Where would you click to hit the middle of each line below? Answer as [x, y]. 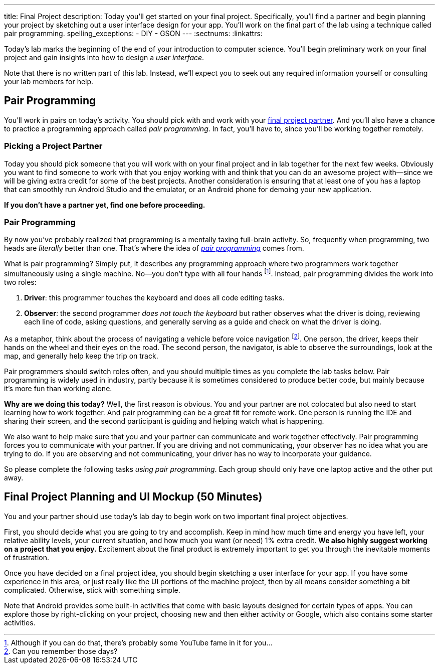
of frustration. [27, 557]
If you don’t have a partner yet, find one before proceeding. [105, 205]
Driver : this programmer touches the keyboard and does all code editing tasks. [154, 298]
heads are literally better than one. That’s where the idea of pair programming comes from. [154, 248]
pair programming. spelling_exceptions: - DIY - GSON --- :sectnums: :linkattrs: [133, 33]
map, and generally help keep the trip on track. [81, 356]
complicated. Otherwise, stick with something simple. [92, 590]
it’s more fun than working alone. [58, 388]
